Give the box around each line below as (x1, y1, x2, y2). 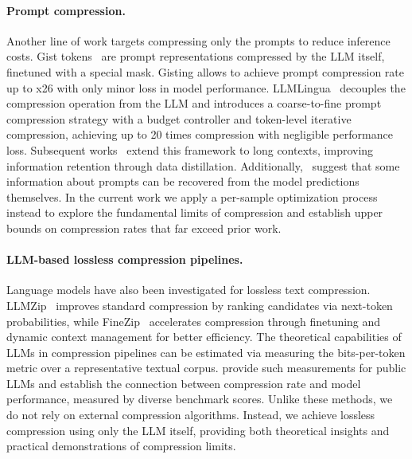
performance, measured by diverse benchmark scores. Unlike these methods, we (6, 390, 393, 407)
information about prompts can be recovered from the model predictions (6, 173, 360, 190)
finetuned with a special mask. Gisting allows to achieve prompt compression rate (6, 63, 404, 80)
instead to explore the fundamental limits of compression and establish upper (6, 204, 383, 221)
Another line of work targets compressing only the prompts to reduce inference (6, 32, 391, 49)
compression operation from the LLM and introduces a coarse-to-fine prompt (6, 95, 382, 112)
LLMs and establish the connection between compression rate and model (6, 375, 361, 391)
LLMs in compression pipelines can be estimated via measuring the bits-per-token (6, 343, 406, 360)
